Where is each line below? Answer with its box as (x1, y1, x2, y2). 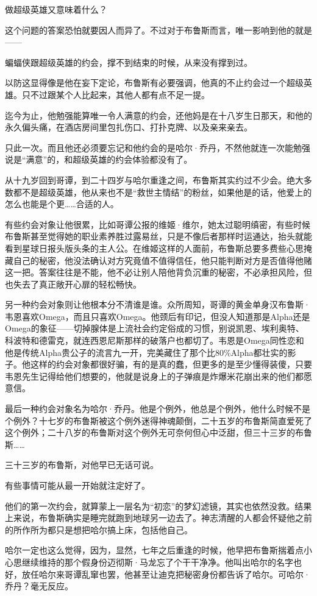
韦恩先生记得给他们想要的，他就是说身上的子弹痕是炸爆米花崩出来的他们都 (5, 369, 304, 382)
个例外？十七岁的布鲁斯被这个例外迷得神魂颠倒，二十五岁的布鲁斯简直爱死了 (5, 414, 312, 427)
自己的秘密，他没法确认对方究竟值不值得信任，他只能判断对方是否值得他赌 (13, 254, 312, 266)
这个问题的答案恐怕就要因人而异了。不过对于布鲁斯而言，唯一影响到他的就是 (5, 23, 312, 36)
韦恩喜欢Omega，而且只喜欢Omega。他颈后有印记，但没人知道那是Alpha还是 (5, 310, 310, 322)
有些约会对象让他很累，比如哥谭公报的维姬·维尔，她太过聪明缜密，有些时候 (5, 218, 310, 230)
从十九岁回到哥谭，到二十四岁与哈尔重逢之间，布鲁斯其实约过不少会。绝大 (5, 173, 304, 186)
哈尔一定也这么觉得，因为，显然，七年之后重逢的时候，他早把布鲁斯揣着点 (5, 544, 304, 556)
